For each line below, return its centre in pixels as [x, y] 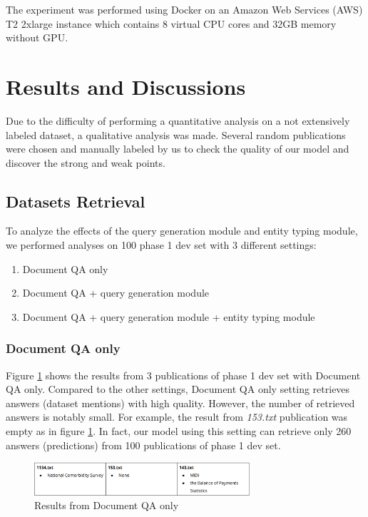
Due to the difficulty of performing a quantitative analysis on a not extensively [178, 120]
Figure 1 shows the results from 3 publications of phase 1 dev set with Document [183, 375]
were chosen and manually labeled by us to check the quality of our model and [178, 149]
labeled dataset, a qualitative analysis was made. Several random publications [176, 134]
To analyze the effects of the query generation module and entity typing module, [182, 231]
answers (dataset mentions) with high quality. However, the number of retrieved [180, 403]
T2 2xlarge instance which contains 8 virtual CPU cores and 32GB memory [171, 23]
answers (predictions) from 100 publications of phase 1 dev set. [143, 445]
